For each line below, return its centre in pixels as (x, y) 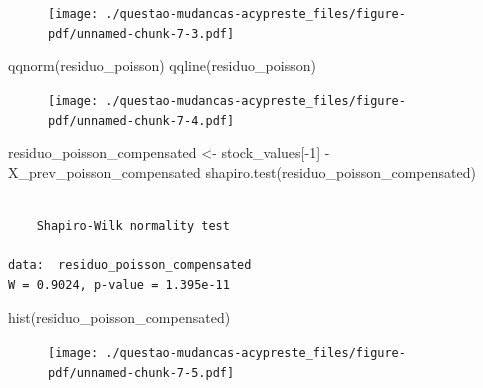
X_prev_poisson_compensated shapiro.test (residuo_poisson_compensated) (242, 171)
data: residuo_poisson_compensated (130, 265)
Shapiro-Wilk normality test (133, 226)
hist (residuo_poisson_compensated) (119, 317)
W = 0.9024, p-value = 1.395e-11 (119, 284)
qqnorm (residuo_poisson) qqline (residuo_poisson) (162, 65)
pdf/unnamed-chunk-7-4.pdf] (141, 120)
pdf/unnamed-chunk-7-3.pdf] (141, 33)
